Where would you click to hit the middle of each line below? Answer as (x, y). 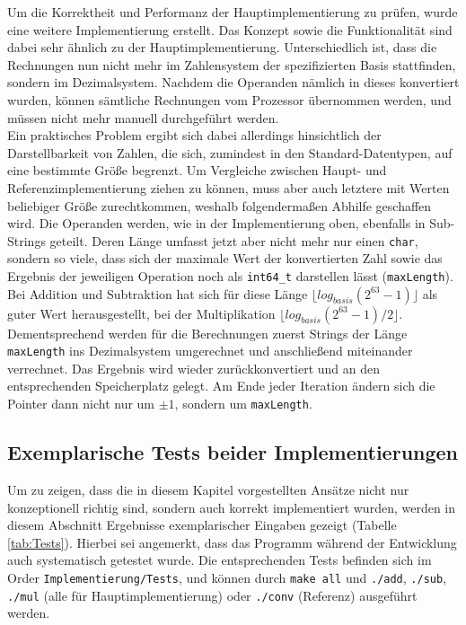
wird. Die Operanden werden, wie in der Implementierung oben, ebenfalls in (216, 223)
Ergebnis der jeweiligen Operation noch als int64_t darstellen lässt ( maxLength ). (230, 275)
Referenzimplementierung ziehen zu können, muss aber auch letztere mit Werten (229, 187)
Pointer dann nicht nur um (81, 404)
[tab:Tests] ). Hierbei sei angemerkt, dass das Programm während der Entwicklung (232, 542)
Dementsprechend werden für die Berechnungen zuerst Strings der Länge (207, 333)
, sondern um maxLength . (243, 404)
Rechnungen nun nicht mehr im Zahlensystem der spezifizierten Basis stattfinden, (232, 64)
